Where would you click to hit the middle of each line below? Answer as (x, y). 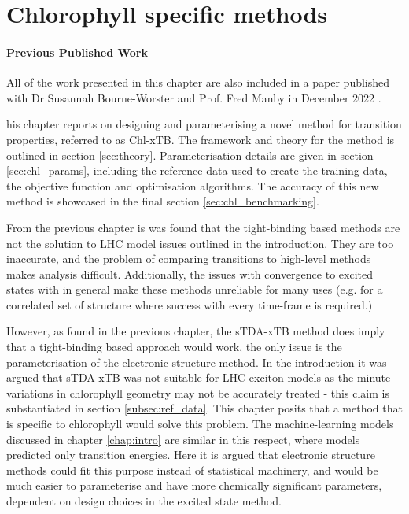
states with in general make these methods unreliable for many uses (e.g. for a (195, 289)
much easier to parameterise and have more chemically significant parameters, (194, 485)
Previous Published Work (77, 52)
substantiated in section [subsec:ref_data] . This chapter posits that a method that (204, 408)
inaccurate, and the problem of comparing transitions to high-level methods (189, 259)
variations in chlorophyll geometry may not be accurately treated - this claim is (198, 392)
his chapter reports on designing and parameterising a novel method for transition (204, 124)
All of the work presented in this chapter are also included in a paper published (198, 82)
